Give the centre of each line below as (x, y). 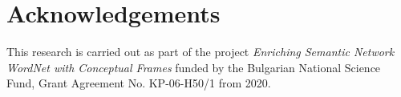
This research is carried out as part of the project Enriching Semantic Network (200, 52)
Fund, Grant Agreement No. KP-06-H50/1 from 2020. (139, 83)
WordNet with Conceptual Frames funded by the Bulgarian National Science (194, 67)
